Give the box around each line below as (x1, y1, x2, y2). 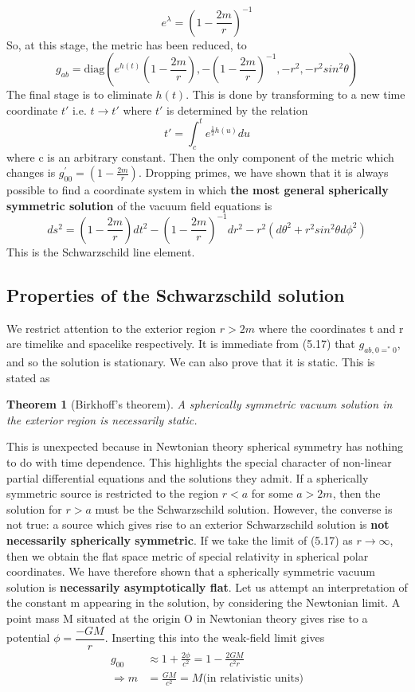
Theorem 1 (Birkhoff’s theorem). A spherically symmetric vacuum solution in (6, 396, 393, 412)
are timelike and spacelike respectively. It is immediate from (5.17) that (6, 335, 355, 352)
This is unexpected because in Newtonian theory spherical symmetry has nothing (6, 438, 403, 455)
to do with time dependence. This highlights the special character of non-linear (6, 454, 392, 471)
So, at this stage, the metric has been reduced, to (6, 36, 247, 53)
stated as (6, 369, 50, 385)
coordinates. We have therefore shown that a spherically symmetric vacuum (6, 563, 375, 580)
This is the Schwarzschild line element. (6, 243, 195, 260)
